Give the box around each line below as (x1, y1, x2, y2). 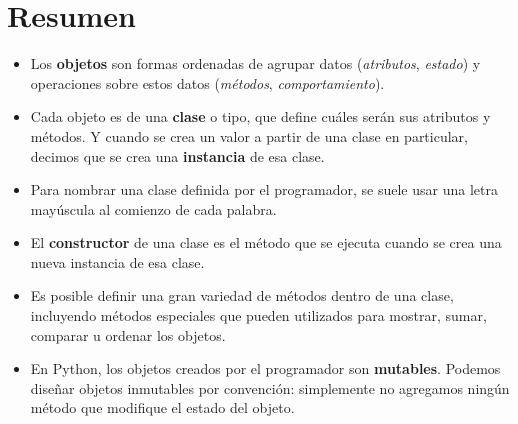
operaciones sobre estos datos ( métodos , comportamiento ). (30, 72, 385, 93)
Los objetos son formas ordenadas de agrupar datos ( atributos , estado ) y (30, 53, 481, 74)
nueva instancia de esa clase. (30, 251, 205, 272)
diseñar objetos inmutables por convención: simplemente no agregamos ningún (30, 377, 510, 398)
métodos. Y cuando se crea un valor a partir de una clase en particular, (30, 125, 468, 146)
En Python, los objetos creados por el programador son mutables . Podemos (30, 358, 501, 379)
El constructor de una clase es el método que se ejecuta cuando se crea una (30, 232, 502, 253)
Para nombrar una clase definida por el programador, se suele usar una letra (30, 179, 498, 200)
